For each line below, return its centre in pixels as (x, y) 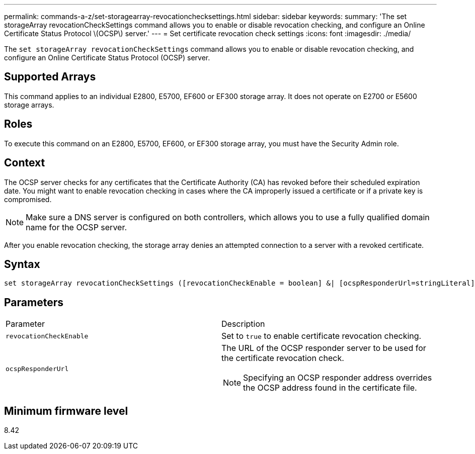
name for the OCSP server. (76, 227)
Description (243, 324)
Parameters (34, 302)
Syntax (22, 264)
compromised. (28, 199)
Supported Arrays (50, 77)
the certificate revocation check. (283, 358)
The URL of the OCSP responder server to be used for (324, 348)
